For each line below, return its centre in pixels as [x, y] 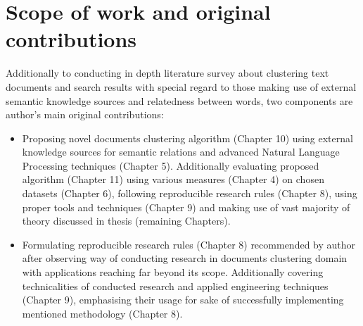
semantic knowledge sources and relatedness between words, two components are [179, 100]
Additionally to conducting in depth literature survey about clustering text [167, 73]
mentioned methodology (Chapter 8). [102, 313]
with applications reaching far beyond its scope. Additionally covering [173, 272]
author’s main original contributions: [85, 114]
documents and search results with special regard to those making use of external [181, 86]
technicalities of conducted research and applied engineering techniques [175, 286]
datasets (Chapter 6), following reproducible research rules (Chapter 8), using [190, 193]
